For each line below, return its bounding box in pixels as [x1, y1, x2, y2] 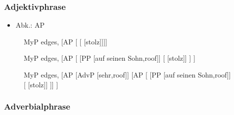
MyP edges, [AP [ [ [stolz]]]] [24, 36, 107, 46]
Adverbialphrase [4, 100, 70, 113]
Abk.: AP [15, 20, 45, 30]
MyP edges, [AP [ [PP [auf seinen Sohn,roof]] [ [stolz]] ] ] [24, 53, 195, 63]
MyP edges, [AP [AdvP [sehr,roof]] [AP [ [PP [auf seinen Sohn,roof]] [24, 70, 231, 79]
